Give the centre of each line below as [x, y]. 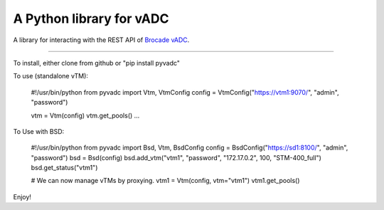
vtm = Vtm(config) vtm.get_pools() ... [85, 115]
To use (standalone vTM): [51, 76]
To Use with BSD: [39, 131]
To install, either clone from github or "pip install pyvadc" [97, 63]
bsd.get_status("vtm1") [64, 168]
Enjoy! [22, 196]
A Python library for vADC [91, 19]
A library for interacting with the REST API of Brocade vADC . [101, 40]
